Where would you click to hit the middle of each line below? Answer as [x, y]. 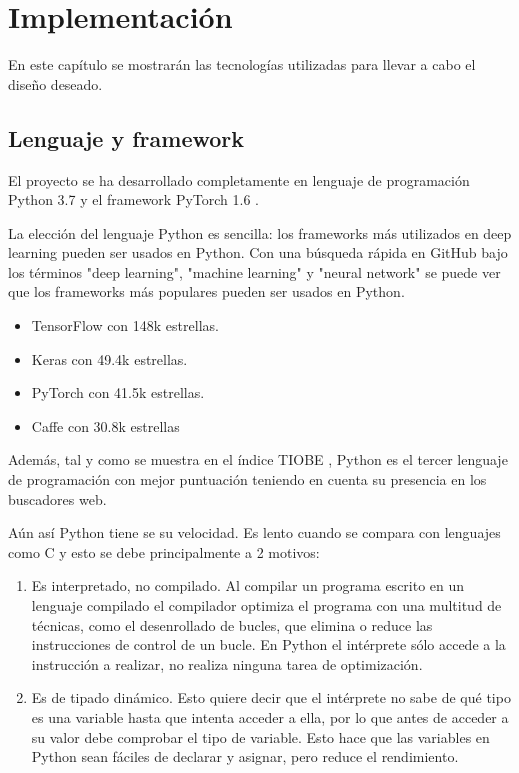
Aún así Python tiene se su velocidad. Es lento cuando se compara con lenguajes [254, 532]
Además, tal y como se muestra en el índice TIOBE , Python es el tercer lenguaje [258, 459]
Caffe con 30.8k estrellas [105, 425]
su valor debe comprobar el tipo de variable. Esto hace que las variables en [260, 736]
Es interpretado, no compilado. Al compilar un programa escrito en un [248, 585]
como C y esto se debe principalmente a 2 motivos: [164, 551]
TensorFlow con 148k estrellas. [125, 325]
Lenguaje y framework [126, 137]
